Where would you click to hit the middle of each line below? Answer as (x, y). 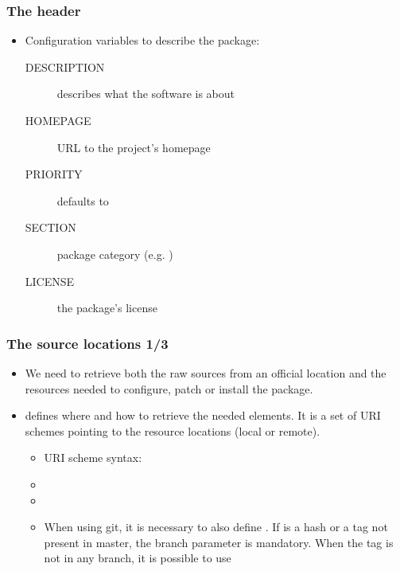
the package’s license (107, 308)
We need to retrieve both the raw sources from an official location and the (206, 372)
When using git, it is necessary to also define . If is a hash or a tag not (216, 527)
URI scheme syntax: (93, 458)
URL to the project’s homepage (134, 147)
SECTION (50, 227)
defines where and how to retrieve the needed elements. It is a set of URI (203, 415)
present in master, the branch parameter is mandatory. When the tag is (219, 542)
